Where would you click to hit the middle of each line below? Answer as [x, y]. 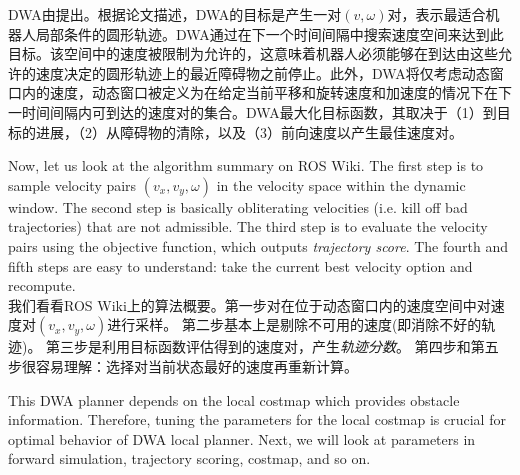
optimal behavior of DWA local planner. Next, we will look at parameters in [242, 438]
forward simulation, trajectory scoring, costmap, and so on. [189, 458]
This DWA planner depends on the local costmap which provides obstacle [234, 399]
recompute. [42, 285]
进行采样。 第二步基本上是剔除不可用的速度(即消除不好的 [294, 324]
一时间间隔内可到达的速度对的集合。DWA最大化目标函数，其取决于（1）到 [252, 111]
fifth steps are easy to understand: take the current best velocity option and [240, 265]
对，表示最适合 [436, 14]
